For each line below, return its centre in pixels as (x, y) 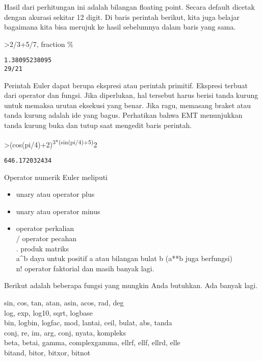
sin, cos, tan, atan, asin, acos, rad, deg (64, 302)
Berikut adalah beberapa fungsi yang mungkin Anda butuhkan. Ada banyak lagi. (131, 285)
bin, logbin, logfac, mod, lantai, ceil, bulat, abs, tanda (88, 323)
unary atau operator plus (55, 194)
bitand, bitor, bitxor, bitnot (47, 352)
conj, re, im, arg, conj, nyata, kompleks (65, 332)
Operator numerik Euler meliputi (56, 177)
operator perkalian (45, 228)
